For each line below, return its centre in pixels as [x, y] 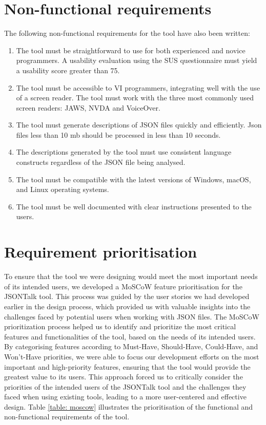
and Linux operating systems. [63, 189]
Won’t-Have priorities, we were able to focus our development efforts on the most [132, 356]
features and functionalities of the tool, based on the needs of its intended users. [130, 336]
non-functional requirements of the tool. [67, 417]
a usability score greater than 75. [68, 70]
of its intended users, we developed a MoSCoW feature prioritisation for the [123, 286]
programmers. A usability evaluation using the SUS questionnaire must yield [137, 60]
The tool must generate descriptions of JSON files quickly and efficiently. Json [139, 125]
